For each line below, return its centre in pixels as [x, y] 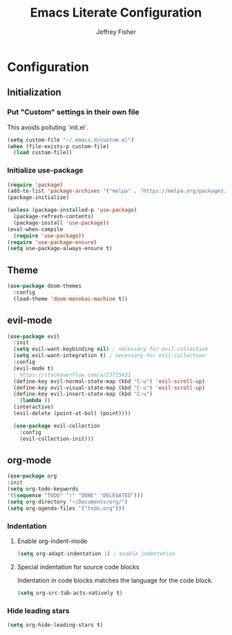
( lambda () [35, 401]
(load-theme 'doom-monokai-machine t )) [71, 298]
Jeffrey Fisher [116, 32]
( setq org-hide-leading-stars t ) [55, 625]
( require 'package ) [35, 184]
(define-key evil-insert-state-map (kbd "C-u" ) [83, 394]
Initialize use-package [46, 171]
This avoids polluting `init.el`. [48, 127]
